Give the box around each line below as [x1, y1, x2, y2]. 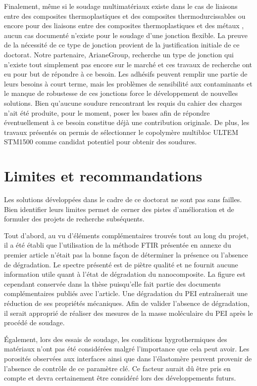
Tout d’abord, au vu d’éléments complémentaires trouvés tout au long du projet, [4, 230, 249, 240]
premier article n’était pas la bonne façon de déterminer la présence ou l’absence [4, 250, 248, 259]
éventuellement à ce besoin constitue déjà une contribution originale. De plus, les [4, 117, 250, 128]
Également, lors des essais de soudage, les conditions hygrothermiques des [4, 334, 227, 344]
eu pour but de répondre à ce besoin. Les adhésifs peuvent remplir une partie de [4, 69, 248, 79]
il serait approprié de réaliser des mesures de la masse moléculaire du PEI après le [4, 307, 253, 318]
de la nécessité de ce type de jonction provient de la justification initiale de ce [4, 40, 240, 50]
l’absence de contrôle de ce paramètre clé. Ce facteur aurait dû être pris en [4, 363, 231, 373]
